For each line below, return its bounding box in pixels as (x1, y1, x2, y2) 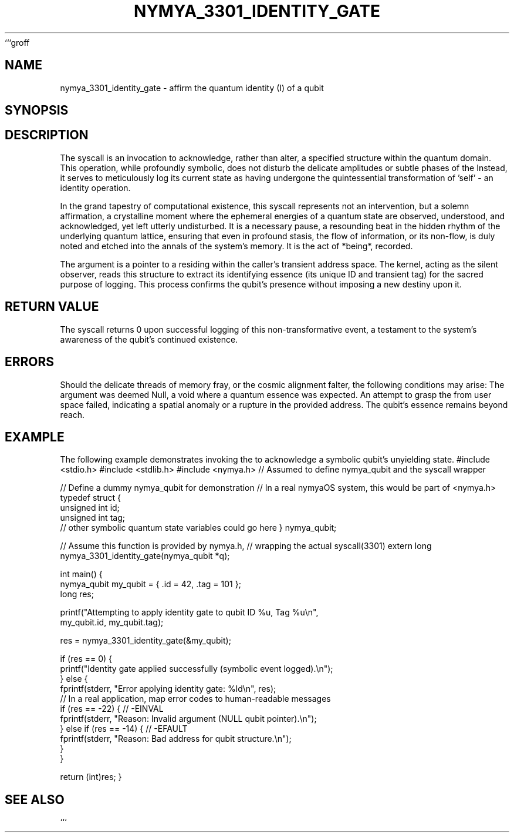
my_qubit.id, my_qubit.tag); (60, 617, 164, 628)
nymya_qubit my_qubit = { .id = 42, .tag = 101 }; (60, 579, 241, 590)
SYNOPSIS (5, 103, 69, 118)
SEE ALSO (5, 792, 65, 807)
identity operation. (60, 182, 131, 193)
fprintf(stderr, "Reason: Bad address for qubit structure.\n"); (60, 734, 292, 744)
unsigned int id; (60, 503, 120, 513)
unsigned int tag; (60, 513, 125, 523)
